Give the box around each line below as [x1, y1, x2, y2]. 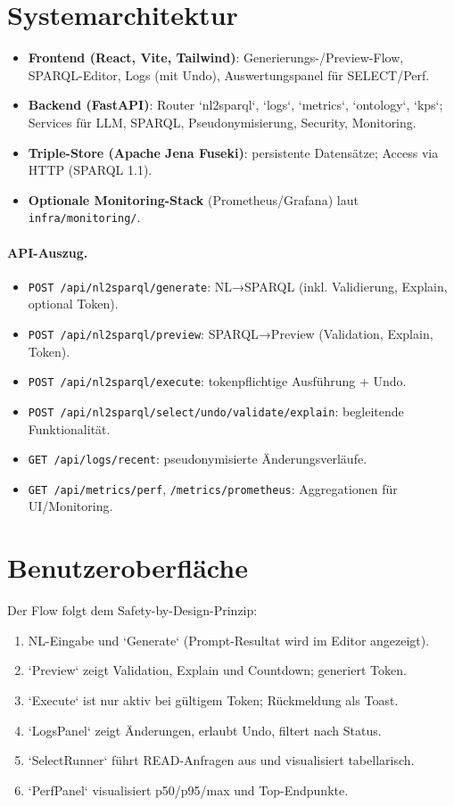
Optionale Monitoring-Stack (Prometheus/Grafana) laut [28, 190, 359, 209]
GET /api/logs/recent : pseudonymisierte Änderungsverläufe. [28, 449, 367, 468]
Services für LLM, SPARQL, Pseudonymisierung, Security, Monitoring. [28, 112, 417, 131]
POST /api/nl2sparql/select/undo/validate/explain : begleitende [28, 401, 404, 420]
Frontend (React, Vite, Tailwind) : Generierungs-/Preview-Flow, [28, 48, 404, 67]
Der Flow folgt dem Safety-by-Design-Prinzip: [7, 601, 258, 620]
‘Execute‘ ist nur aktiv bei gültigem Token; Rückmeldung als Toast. [28, 690, 399, 709]
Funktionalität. [28, 419, 111, 438]
